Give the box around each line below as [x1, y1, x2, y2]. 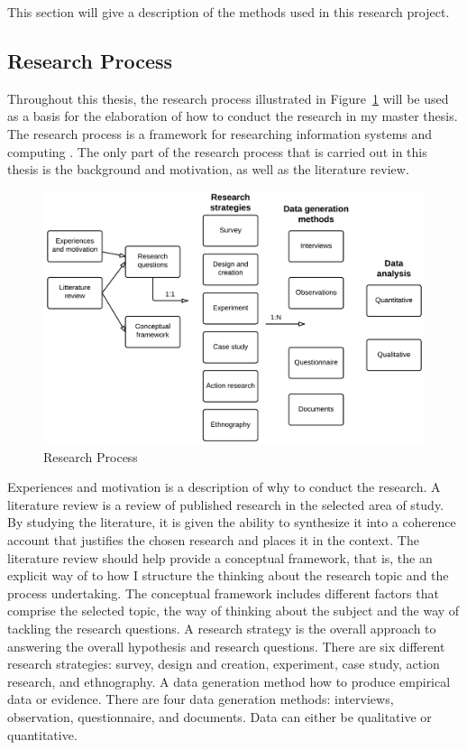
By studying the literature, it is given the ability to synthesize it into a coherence [7, 513, 456, 532]
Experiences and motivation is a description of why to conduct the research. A [7, 477, 441, 496]
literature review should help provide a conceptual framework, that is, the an [7, 548, 433, 567]
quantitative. [7, 725, 78, 744]
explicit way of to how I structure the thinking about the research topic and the [7, 566, 449, 585]
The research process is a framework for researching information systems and [7, 124, 433, 143]
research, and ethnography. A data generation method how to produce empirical [7, 671, 451, 690]
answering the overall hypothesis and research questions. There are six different [7, 636, 445, 655]
